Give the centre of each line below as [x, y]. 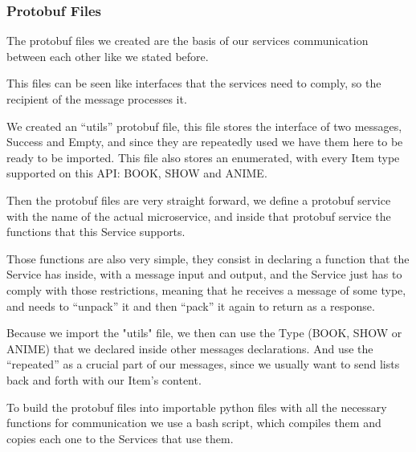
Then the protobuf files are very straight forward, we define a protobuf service [199, 200]
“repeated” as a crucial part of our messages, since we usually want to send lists [203, 364]
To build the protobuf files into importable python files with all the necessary [197, 407]
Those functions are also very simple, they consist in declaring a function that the [208, 258]
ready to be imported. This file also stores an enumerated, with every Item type [203, 157]
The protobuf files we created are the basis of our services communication [188, 41]
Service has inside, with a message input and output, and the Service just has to [204, 274]
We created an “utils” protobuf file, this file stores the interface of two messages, [204, 126]
